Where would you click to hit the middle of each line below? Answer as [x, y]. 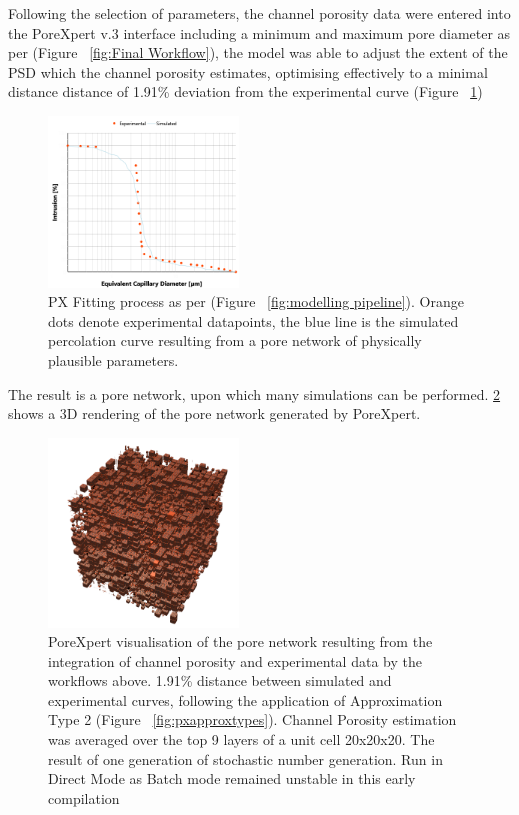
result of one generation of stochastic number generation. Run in [245, 758]
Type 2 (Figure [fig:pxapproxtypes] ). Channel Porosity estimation [252, 719]
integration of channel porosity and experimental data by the [235, 660]
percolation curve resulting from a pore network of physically [235, 340]
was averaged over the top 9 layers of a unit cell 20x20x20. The [241, 739]
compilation [84, 797]
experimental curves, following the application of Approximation [245, 699]
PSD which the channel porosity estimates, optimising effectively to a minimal [248, 71]
